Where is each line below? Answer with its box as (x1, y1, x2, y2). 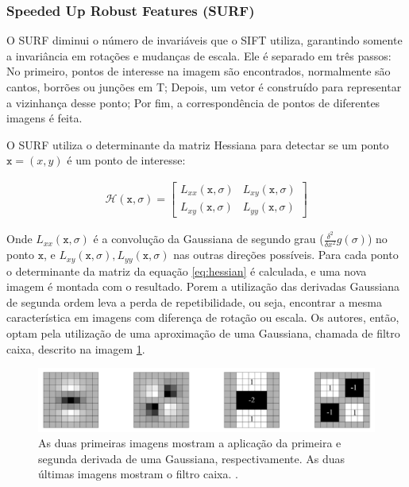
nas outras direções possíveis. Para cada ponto (173, 246, 399, 263)
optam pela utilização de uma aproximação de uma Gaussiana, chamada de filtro (6, 325, 400, 342)
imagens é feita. (6, 110, 83, 126)
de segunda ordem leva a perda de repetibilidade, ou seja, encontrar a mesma (6, 293, 382, 310)
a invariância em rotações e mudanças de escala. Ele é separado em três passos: (6, 47, 392, 64)
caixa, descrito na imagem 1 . (6, 340, 145, 357)
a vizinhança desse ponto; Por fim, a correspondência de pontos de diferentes (6, 94, 380, 110)
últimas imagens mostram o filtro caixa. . (38, 466, 238, 482)
